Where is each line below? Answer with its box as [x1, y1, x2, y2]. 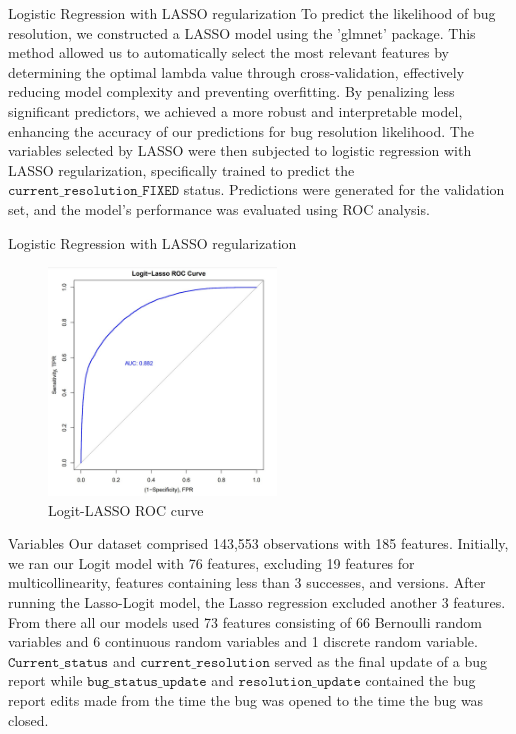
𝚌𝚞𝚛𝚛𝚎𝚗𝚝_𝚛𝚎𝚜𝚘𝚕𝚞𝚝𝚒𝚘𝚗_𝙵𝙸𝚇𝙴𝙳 [8, 184, 180, 199]
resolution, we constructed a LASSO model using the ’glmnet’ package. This [8, 22, 476, 43]
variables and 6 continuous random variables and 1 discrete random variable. [8, 631, 478, 652]
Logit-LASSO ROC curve [48, 499, 204, 520]
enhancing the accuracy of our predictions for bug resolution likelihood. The [8, 120, 474, 141]
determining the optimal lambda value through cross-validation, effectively [8, 61, 465, 82]
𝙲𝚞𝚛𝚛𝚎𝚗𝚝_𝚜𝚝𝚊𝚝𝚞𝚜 [8, 655, 109, 670]
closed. [8, 709, 49, 730]
